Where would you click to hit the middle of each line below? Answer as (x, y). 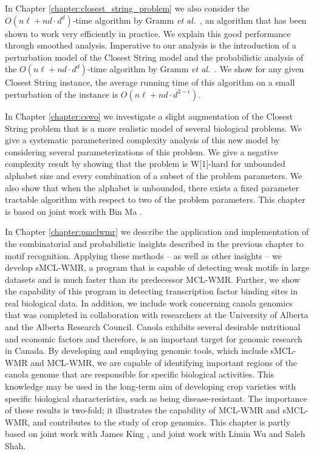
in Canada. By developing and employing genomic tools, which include (136, 351)
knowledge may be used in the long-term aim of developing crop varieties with (150, 386)
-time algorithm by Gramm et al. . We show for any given (196, 69)
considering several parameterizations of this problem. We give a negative (142, 151)
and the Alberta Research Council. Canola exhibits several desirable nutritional (153, 327)
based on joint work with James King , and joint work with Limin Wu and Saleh (155, 434)
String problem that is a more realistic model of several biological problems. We (153, 128)
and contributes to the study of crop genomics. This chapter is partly (162, 422)
